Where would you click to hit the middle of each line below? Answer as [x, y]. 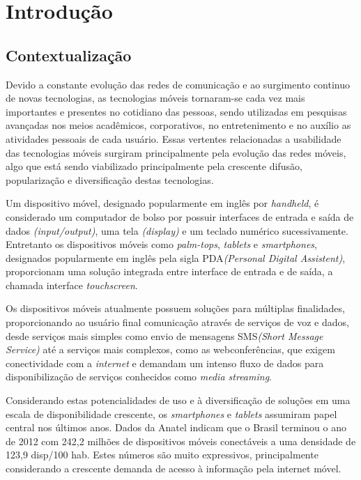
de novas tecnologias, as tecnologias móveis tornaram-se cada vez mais [155, 98]
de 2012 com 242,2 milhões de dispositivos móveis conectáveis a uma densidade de [181, 441]
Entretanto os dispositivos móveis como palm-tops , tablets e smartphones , [161, 244]
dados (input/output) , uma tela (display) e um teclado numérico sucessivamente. [177, 230]
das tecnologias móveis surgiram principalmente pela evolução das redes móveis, [176, 152]
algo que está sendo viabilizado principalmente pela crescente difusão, [154, 166]
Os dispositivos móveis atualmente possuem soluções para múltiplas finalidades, [175, 308]
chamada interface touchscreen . [72, 285]
